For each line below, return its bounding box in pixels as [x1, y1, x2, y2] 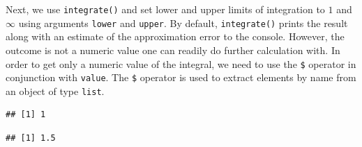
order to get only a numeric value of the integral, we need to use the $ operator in [6, 56, 356, 71]
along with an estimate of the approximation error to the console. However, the [6, 29, 345, 44]
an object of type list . [6, 83, 105, 98]
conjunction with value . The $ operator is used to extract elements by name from [6, 70, 356, 85]
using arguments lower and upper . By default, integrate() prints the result [18, 15, 348, 30]
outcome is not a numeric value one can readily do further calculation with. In [6, 42, 340, 57]
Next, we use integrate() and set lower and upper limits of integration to [6, 2, 325, 16]
